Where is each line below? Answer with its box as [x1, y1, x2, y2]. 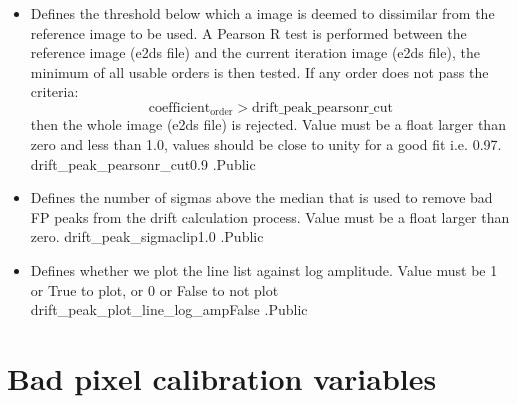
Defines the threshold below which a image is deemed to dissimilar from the [30, 3, 495, 23]
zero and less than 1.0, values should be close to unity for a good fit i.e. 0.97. [30, 134, 502, 155]
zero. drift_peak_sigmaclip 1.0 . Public [30, 226, 264, 247]
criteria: [30, 81, 79, 102]
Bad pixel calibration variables [7, 357, 437, 398]
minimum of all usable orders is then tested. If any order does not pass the [30, 61, 489, 82]
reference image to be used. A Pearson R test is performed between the [30, 22, 467, 43]
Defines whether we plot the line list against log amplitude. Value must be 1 [30, 259, 498, 280]
